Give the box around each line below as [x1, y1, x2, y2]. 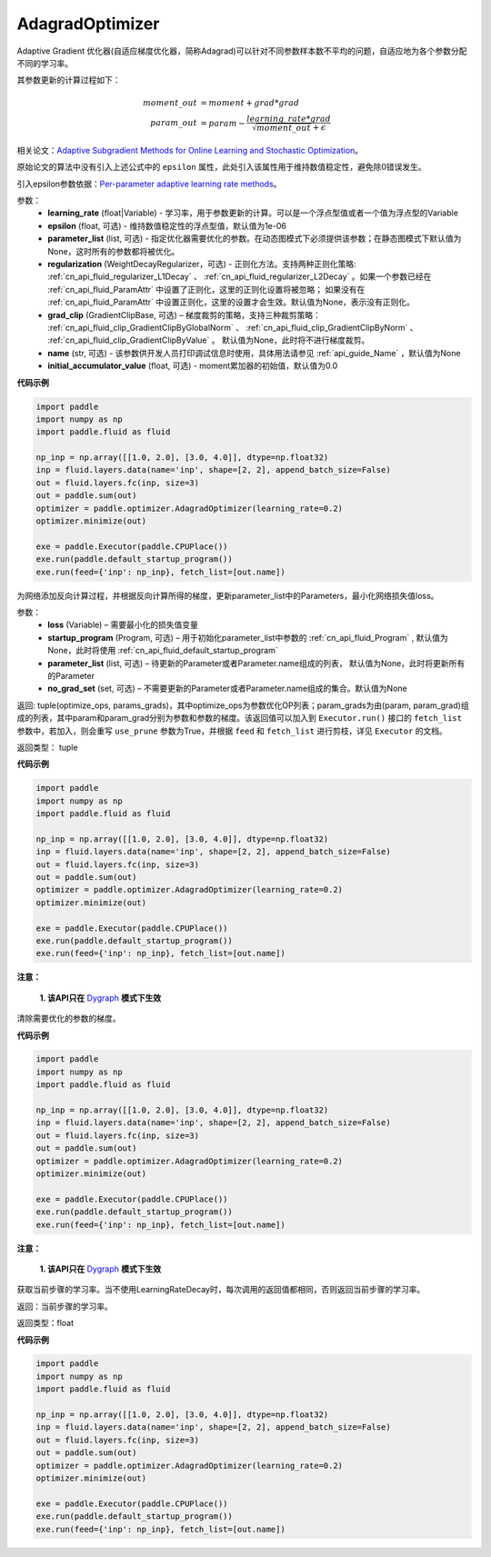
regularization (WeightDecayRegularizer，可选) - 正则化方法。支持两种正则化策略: [47, 259, 356, 270]
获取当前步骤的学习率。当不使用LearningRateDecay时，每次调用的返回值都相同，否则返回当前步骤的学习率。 [16, 1284, 426, 1295]
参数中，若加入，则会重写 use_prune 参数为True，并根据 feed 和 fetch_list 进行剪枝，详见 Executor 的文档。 [16, 725, 447, 736]
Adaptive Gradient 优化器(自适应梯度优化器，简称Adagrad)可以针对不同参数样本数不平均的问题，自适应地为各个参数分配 [16, 45, 467, 56]
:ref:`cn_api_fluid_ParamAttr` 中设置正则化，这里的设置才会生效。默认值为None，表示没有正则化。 [47, 296, 416, 308]
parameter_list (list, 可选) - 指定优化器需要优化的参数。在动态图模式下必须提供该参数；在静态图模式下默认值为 [47, 233, 462, 245]
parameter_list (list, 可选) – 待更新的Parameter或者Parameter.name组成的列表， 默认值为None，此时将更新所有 [47, 657, 466, 668]
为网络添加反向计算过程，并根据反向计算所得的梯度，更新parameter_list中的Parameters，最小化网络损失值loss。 [16, 590, 439, 601]
